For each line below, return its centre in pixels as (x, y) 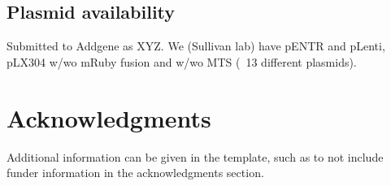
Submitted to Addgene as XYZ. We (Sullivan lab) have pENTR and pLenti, (196, 46)
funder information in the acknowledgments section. (135, 173)
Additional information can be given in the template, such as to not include (195, 156)
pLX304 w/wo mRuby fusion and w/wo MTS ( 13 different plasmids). (182, 61)
